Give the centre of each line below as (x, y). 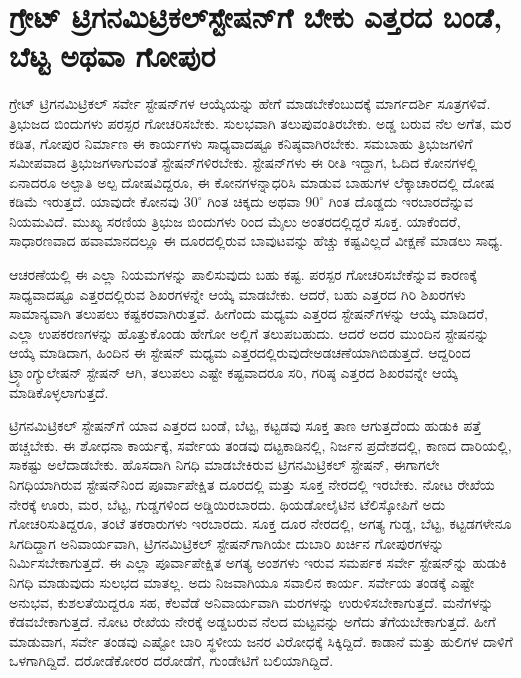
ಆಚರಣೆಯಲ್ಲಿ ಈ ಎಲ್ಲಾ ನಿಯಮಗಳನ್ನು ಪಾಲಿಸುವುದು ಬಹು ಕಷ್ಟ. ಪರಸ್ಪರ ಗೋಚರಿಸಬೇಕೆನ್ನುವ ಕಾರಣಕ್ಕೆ (243, 274)
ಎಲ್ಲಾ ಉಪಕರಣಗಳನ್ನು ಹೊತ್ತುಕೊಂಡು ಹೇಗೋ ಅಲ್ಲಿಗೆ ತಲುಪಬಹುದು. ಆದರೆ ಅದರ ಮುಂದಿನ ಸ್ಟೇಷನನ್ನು (249, 332)
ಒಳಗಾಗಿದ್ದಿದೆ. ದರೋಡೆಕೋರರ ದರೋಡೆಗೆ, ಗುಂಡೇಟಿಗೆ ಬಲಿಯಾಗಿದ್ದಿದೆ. (171, 660)
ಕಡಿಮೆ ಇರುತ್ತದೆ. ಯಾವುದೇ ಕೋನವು (94, 201)
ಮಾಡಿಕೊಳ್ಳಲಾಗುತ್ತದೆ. (59, 391)
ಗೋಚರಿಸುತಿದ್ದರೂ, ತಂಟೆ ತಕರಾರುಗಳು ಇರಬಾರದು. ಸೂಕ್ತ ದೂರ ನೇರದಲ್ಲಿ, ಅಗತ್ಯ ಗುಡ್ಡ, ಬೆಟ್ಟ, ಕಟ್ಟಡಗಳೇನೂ (260, 523)
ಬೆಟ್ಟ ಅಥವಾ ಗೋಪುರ (112, 55)
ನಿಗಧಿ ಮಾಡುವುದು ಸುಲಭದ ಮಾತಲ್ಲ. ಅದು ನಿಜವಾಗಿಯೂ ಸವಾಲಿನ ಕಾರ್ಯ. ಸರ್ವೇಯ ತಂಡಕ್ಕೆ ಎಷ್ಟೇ (242, 581)
